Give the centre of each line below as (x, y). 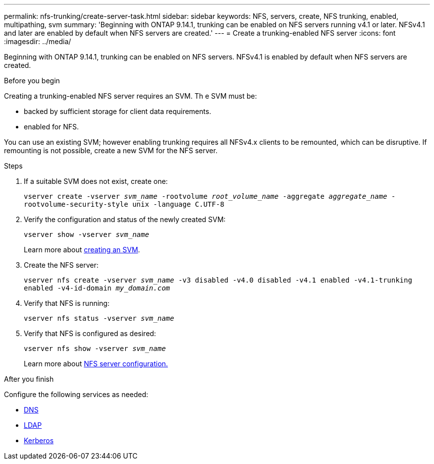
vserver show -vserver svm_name (86, 234)
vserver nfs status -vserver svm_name (99, 318)
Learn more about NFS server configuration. (96, 364)
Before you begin (32, 81)
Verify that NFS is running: (67, 303)
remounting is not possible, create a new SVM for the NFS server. (111, 150)
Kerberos (39, 440)
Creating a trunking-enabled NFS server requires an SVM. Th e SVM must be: (131, 96)
